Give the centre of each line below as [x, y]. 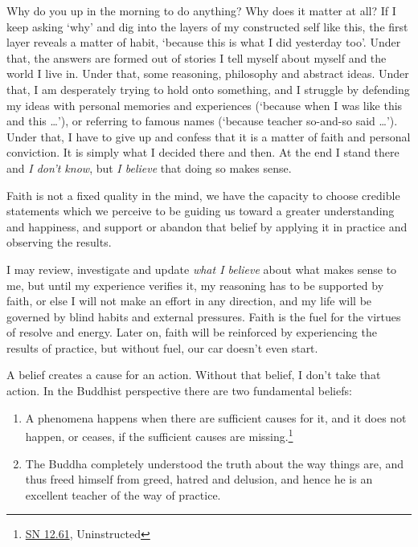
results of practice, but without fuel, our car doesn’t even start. [162, 347]
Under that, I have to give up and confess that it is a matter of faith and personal [209, 136]
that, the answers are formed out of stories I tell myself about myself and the [197, 57]
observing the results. [59, 242]
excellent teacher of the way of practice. [123, 494]
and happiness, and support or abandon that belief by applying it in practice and [207, 226]
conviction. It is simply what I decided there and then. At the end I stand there [203, 152]
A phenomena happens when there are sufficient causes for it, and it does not [216, 417]
